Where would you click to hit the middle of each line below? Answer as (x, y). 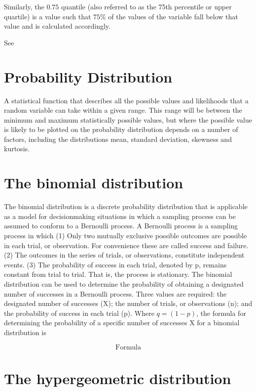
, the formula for (221, 313)
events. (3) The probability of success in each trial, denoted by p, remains (115, 264)
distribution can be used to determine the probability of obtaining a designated (124, 283)
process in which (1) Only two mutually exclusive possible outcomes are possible (126, 235)
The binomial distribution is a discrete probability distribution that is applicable (126, 206)
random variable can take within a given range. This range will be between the (123, 110)
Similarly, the (24, 6)
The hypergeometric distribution (118, 378)
